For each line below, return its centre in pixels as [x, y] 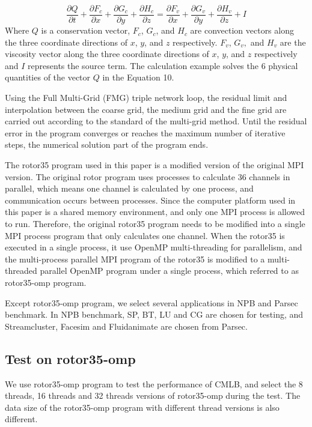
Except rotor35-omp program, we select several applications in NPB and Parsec [151, 302]
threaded [21, 271]
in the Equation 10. [138, 77]
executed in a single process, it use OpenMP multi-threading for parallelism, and [154, 247]
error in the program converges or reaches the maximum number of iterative [145, 132]
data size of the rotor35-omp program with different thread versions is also [142, 407]
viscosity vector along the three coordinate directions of [107, 54]
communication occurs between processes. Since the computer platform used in [150, 200]
